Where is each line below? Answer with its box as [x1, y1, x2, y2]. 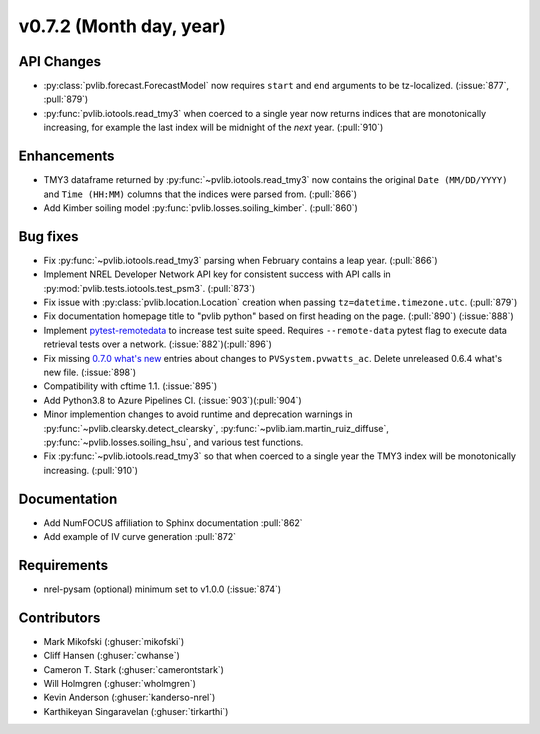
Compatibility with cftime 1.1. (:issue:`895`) [43, 380, 218, 392]
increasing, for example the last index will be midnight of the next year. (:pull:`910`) [43, 121, 384, 134]
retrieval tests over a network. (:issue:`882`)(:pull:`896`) [43, 338, 272, 350]
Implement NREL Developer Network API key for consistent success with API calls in [43, 268, 392, 280]
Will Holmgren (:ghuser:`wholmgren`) [43, 677, 197, 689]
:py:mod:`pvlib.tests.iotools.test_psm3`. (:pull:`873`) [43, 282, 256, 294]
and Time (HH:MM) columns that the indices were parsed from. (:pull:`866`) [43, 188, 358, 200]
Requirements [18, 556, 109, 574]
